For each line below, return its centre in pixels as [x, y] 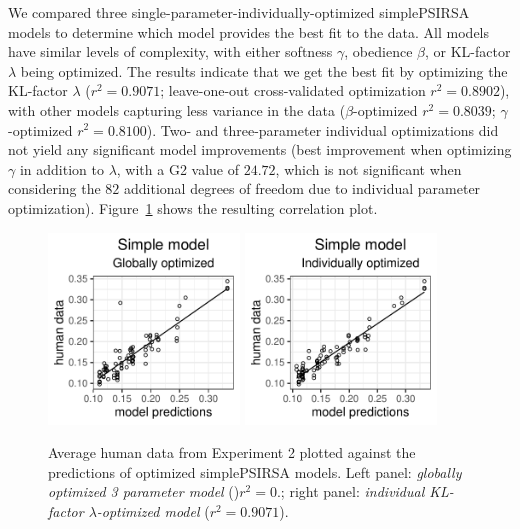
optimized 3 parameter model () [144, 491]
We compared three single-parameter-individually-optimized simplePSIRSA [239, 12]
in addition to [61, 168]
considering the [54, 188]
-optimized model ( [153, 510]
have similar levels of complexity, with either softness [170, 51]
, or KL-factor [467, 51]
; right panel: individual [352, 491]
